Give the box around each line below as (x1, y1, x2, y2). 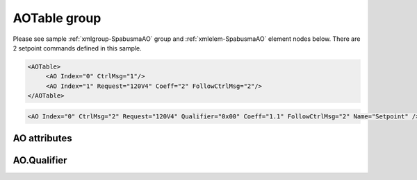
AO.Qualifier (13, 154, 67, 166)
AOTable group (13, 10, 101, 26)
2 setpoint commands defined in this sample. (13, 44, 142, 52)
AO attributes (13, 132, 72, 145)
